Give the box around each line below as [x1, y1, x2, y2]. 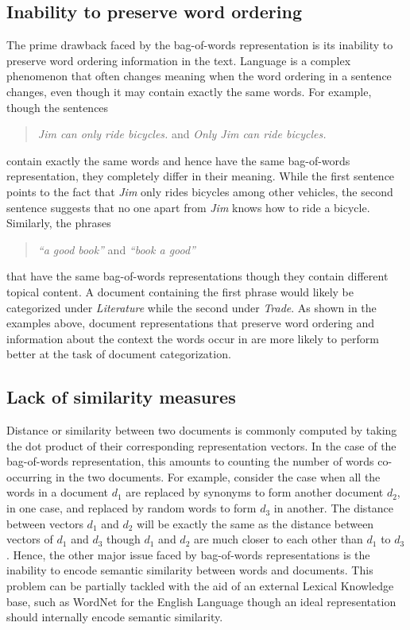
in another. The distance [273, 500, 394, 516]
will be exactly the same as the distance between [137, 515, 374, 531]
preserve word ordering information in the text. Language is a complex [6, 52, 351, 68]
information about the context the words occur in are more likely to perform [6, 330, 379, 346]
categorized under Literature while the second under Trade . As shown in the [6, 299, 377, 315]
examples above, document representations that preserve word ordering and [6, 315, 374, 331]
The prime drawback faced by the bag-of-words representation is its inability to [6, 37, 393, 53]
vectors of [6, 531, 53, 547]
